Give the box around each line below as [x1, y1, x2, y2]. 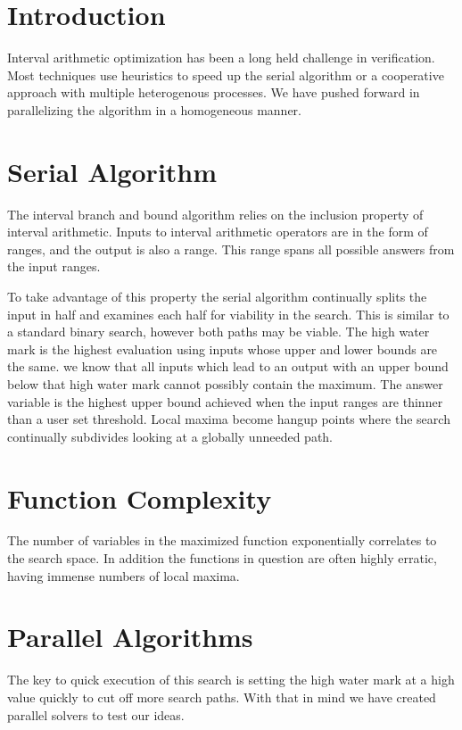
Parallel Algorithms [7, 618, 253, 655]
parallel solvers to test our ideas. [7, 705, 185, 724]
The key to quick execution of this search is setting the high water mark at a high [7, 670, 455, 689]
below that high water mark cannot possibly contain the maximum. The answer [7, 374, 443, 393]
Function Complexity [7, 479, 272, 516]
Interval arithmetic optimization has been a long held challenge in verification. [7, 48, 435, 67]
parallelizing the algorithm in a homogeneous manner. [7, 100, 301, 119]
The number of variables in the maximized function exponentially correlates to [7, 531, 437, 550]
